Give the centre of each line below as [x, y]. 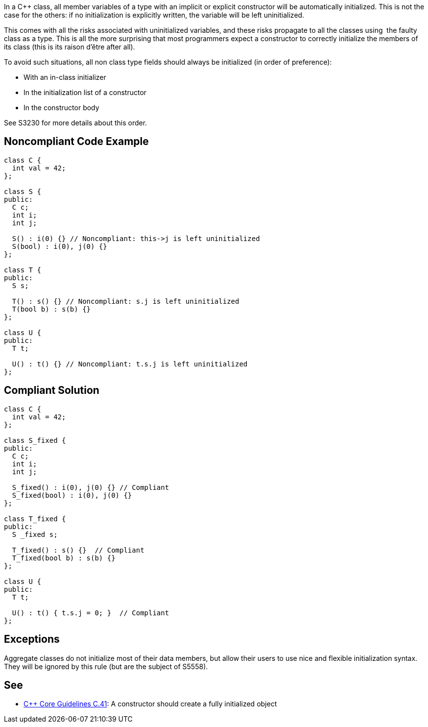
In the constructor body [61, 108]
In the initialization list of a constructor [85, 92]
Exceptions [32, 639]
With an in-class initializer [65, 77]
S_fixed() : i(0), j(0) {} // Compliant [91, 487]
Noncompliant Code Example [76, 142]
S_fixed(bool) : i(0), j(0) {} [72, 495]
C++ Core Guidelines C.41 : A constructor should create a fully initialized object [150, 704]
